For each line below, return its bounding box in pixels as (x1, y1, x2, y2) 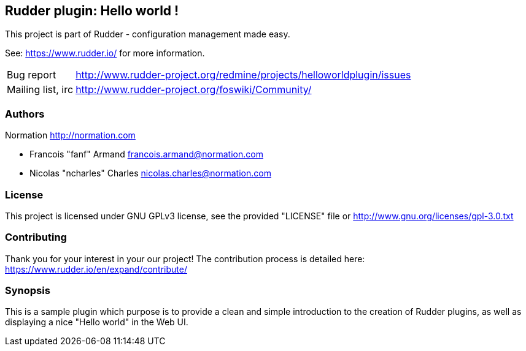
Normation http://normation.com (5, 130, 136, 141)
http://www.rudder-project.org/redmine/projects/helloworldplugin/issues (75, 69, 411, 81)
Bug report (7, 69, 56, 81)
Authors (5, 107, 45, 120)
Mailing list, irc (7, 83, 74, 96)
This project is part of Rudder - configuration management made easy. (5, 29, 290, 40)
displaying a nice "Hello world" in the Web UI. (5, 317, 188, 328)
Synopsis (5, 284, 50, 297)
